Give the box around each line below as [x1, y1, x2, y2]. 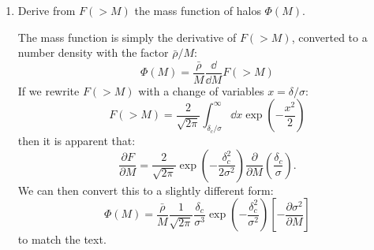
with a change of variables [138, 82, 264, 99]
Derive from [17, 2, 76, 18]
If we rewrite [17, 82, 80, 99]
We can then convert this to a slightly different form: [17, 181, 274, 198]
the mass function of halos [134, 2, 261, 18]
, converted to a [291, 28, 368, 45]
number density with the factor [17, 44, 169, 61]
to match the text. [17, 231, 107, 248]
